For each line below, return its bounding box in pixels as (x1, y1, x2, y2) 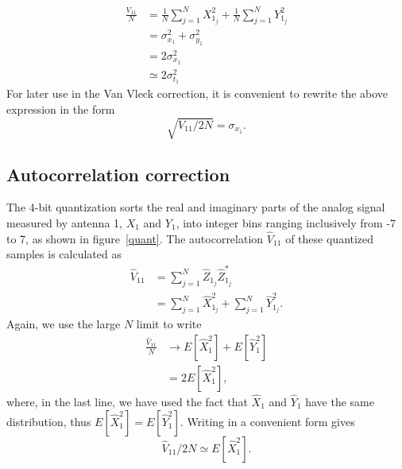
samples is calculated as (6, 246, 122, 262)
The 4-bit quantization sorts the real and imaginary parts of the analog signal (6, 199, 385, 215)
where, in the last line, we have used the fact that (6, 393, 248, 409)
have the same (305, 393, 374, 409)
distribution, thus (6, 413, 91, 429)
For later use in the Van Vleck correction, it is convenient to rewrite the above (6, 85, 388, 102)
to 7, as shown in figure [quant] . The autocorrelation (6, 230, 264, 246)
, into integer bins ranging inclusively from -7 (176, 215, 396, 231)
